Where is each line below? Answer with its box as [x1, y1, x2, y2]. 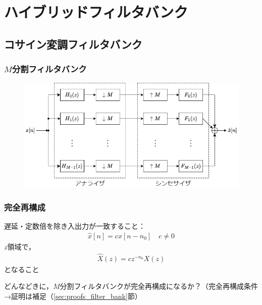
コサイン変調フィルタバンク [4, 36, 142, 52]
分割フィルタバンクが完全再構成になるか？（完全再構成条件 [60, 281, 258, 291]
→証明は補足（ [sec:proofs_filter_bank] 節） [4, 291, 142, 301]
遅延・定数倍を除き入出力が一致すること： [4, 221, 145, 231]
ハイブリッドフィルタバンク [4, 2, 188, 22]
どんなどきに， [4, 281, 53, 291]
